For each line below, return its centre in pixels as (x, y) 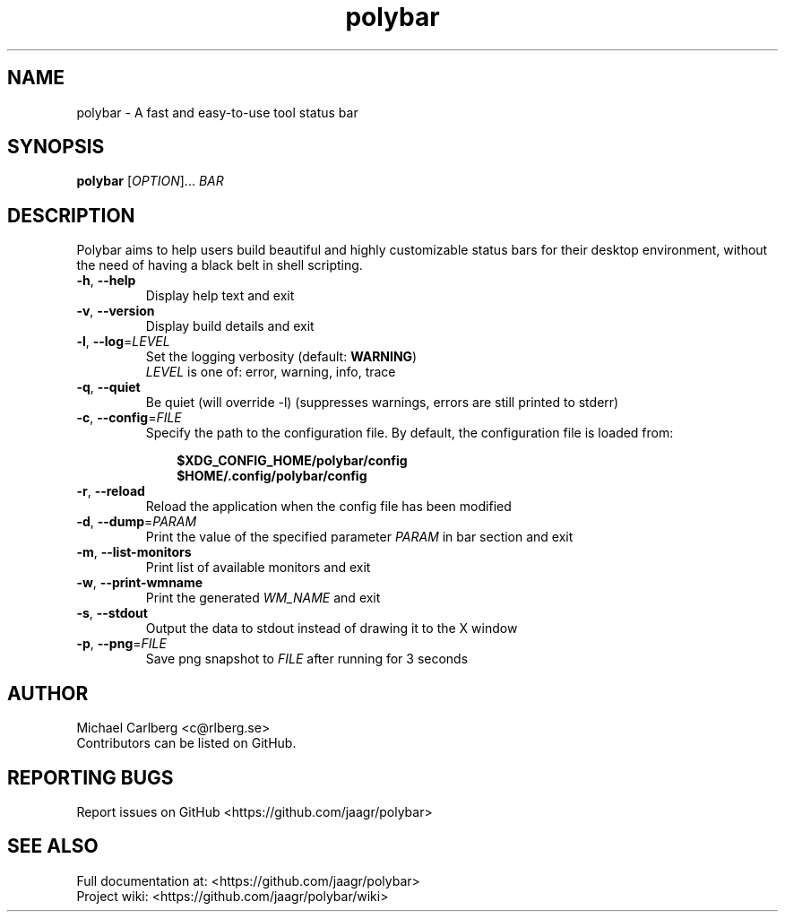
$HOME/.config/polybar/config (272, 476)
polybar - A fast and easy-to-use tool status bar (217, 112)
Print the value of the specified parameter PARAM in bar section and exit (359, 537)
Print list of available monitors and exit (258, 568)
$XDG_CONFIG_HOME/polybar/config (292, 461)
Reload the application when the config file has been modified (328, 507)
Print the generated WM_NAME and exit (263, 598)
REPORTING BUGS (91, 777)
